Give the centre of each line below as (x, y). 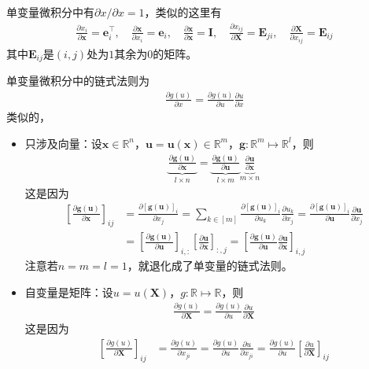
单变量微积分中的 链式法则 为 (78, 80)
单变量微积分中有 (50, 12)
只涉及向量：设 (63, 143)
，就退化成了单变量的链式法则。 (210, 266)
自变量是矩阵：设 (69, 292)
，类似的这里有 (183, 12)
